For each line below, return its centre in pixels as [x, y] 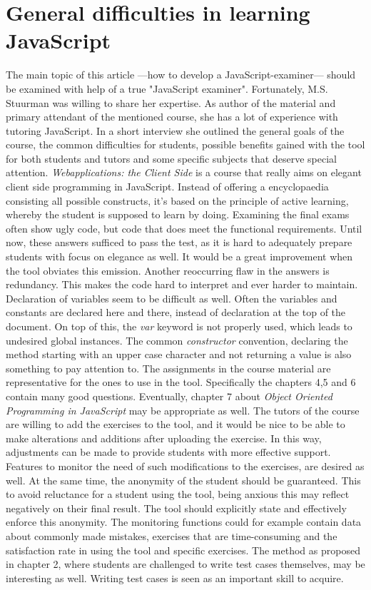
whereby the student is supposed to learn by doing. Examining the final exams [178, 214]
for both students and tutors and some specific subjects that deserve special [171, 158]
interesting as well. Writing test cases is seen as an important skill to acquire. [175, 578]
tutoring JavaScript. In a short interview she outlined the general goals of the [175, 130]
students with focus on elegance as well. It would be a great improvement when [179, 256]
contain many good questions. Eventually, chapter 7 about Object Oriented [169, 396]
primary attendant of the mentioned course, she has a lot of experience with [172, 117]
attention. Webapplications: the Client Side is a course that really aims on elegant [184, 172]
